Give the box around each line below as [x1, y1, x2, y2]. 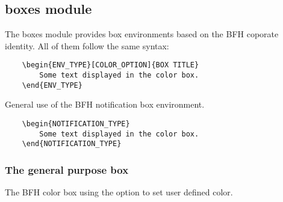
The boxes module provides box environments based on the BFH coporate [5, 28, 279, 40]
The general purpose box [5, 162, 129, 177]
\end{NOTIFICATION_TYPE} [22, 139, 122, 148]
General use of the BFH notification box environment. [5, 98, 205, 111]
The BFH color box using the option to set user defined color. [5, 186, 233, 198]
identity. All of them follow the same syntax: [5, 39, 169, 52]
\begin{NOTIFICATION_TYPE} [22, 119, 130, 128]
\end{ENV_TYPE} [22, 81, 82, 90]
